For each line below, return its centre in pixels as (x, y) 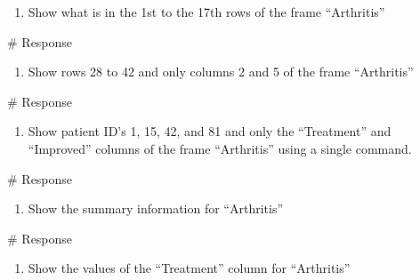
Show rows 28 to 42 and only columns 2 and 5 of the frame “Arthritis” (221, 72)
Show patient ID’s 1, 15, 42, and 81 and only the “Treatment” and (210, 131)
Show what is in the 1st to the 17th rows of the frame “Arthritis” (206, 12)
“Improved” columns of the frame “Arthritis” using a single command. (220, 148)
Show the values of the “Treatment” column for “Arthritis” (189, 268)
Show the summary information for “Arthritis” (156, 208)
